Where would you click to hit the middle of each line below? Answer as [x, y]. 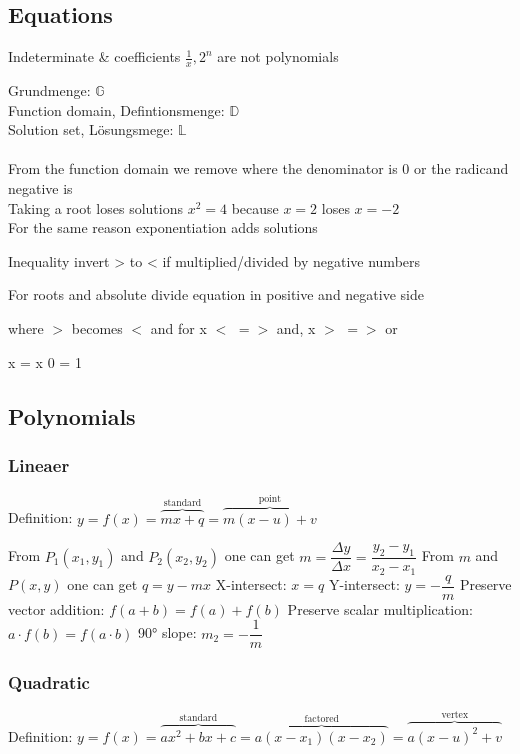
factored [322, 718]
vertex [455, 715]
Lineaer [39, 464]
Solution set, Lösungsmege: [91, 129]
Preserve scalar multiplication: [380, 608]
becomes [97, 327]
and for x [178, 327]
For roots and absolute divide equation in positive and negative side [216, 294]
